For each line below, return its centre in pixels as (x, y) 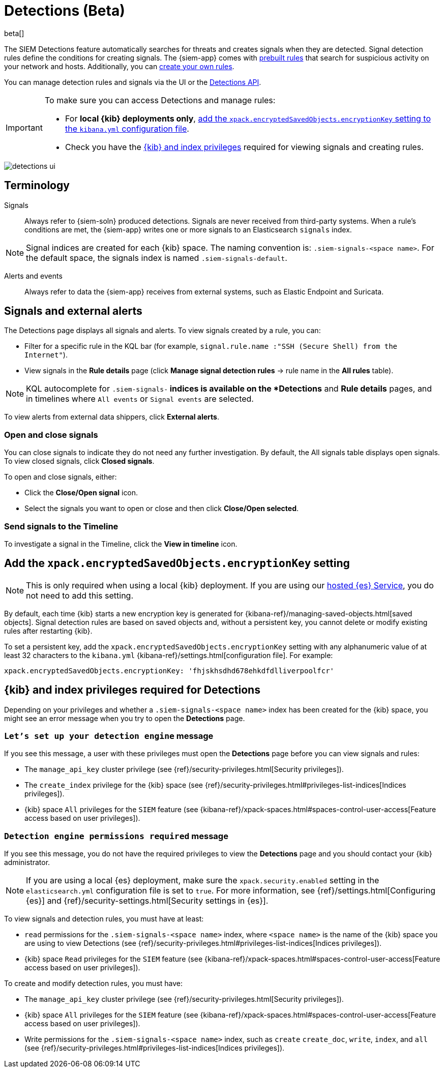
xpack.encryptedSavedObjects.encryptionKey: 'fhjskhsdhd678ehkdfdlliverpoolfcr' (169, 671)
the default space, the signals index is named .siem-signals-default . (157, 258)
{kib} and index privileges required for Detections (132, 690)
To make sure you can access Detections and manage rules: (160, 100)
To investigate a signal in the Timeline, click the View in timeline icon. (121, 544)
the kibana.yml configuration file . (127, 128)
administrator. (27, 862)
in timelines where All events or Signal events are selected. (140, 399)
